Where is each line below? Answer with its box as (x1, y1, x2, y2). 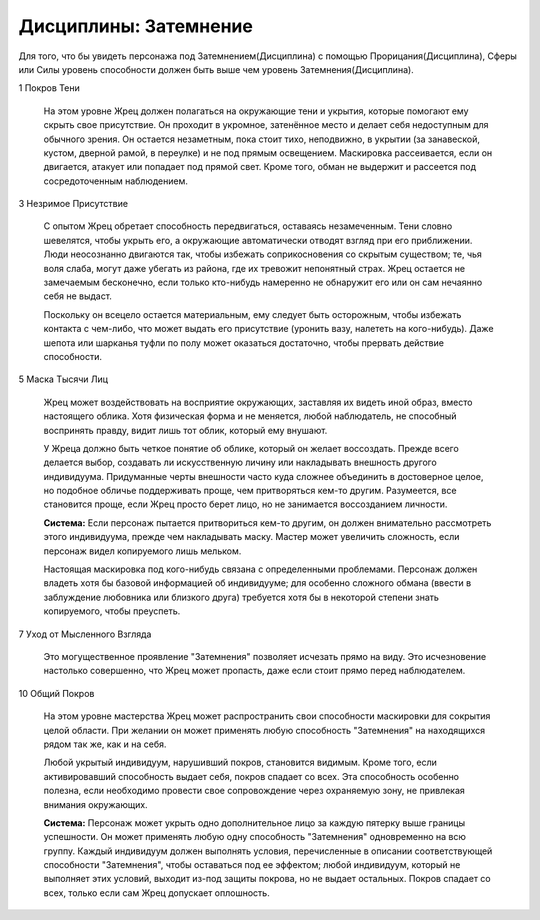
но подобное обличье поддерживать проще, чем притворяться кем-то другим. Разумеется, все (43, 485, 457, 497)
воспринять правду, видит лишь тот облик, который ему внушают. (43, 424, 328, 436)
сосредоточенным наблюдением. (43, 175, 189, 187)
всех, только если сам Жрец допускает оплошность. (43, 886, 270, 899)
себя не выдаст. (43, 290, 112, 302)
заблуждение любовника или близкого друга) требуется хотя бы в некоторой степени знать (43, 591, 440, 603)
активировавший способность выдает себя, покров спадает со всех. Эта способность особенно (43, 770, 460, 782)
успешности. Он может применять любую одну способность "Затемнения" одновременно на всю (43, 831, 467, 843)
